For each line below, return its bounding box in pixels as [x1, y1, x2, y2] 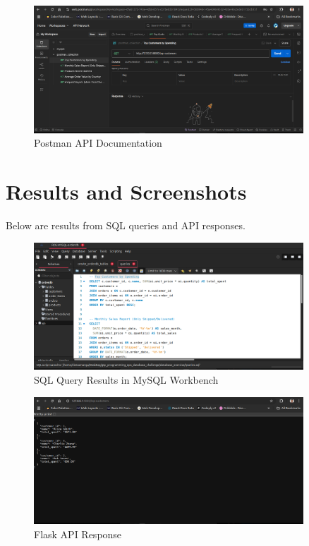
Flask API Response [34, 526, 122, 541]
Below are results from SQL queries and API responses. [6, 218, 246, 233]
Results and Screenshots [6, 177, 247, 206]
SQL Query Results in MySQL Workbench [34, 372, 219, 387]
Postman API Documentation [34, 135, 162, 150]
